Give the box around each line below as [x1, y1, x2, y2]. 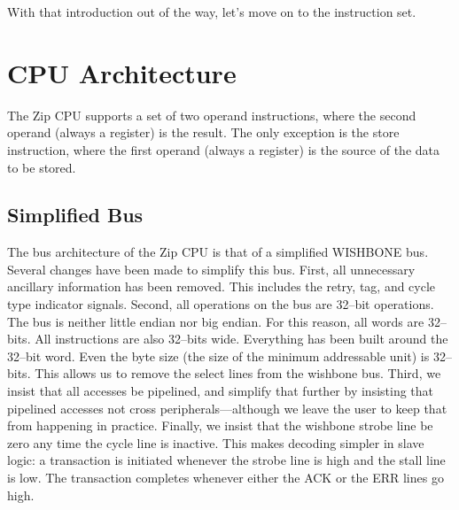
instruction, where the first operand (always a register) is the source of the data [7, 140, 440, 158]
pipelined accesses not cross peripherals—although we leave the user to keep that [7, 398, 447, 417]
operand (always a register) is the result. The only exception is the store [7, 123, 400, 142]
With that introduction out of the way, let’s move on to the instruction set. [7, 3, 416, 20]
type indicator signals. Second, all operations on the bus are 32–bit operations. [7, 295, 434, 313]
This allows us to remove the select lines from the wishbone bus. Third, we [35, 364, 441, 382]
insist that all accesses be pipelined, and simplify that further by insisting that [7, 382, 434, 400]
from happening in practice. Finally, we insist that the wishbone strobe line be [7, 416, 433, 435]
